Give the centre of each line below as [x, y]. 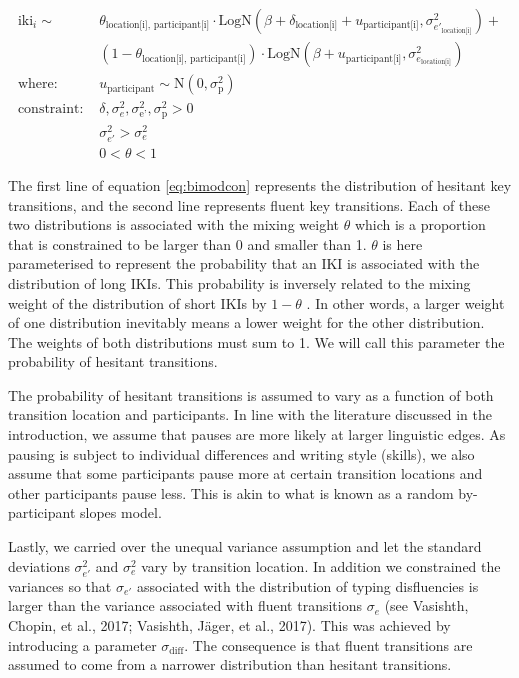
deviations [39, 565]
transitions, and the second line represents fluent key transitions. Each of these [249, 204]
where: [37, 84]
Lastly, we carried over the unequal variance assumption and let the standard [245, 546]
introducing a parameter [82, 644]
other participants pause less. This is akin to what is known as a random [231, 492]
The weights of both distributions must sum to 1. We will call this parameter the [256, 341]
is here [402, 243]
